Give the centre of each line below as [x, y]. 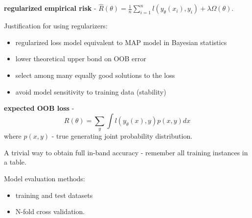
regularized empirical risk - [50, 8]
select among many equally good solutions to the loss [95, 75]
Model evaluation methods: [45, 178]
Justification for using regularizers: [56, 26]
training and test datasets [54, 195]
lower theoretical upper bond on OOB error [81, 59]
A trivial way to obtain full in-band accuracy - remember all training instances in [126, 152]
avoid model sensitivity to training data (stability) [91, 91]
